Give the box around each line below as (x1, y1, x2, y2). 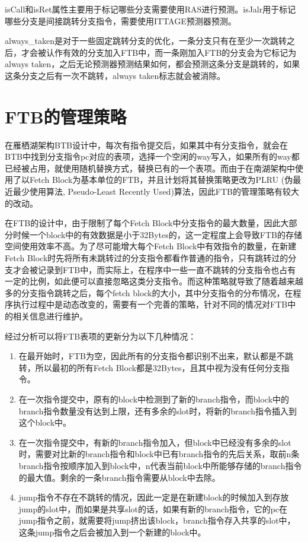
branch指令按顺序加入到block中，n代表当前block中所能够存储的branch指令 (18, 459, 302, 471)
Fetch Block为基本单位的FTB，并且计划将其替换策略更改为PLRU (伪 (29, 173, 293, 186)
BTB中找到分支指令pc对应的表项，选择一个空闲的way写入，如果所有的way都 (5, 150, 300, 163)
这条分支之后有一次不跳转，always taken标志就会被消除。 (5, 69, 226, 81)
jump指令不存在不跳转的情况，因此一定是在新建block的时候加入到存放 (18, 491, 289, 503)
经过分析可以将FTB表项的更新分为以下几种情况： (5, 329, 197, 342)
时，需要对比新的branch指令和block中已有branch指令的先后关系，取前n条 (18, 448, 300, 460)
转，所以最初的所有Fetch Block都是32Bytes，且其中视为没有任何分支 (18, 361, 281, 373)
